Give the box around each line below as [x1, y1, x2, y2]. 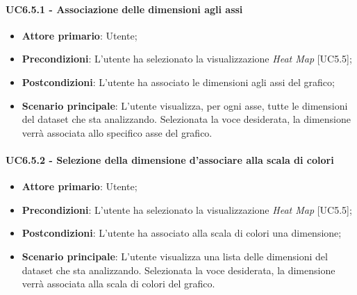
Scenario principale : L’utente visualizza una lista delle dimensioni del [22, 248, 328, 263]
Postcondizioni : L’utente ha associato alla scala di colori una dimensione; [22, 226, 342, 240]
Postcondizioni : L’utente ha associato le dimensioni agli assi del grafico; [22, 74, 335, 89]
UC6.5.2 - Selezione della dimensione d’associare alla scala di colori [6, 152, 334, 167]
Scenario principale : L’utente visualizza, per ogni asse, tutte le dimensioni [22, 98, 348, 112]
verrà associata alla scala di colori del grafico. [22, 276, 215, 291]
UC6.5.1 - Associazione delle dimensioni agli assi [6, 1, 243, 16]
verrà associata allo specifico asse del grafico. [22, 125, 213, 140]
